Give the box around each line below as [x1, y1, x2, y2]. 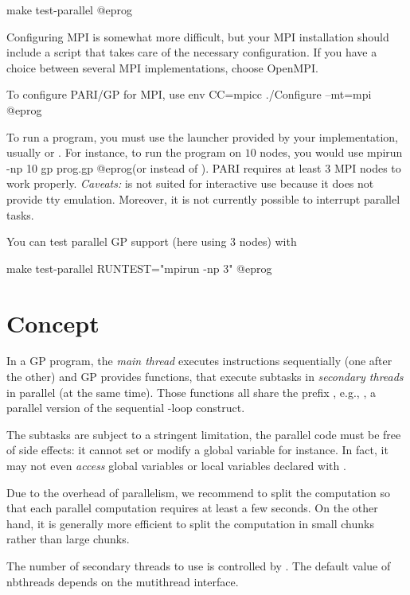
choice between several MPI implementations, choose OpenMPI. [6, 59, 318, 76]
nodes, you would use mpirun [260, 144, 403, 161]
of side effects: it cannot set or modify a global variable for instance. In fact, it [6, 441, 389, 458]
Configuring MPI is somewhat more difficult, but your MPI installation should [6, 28, 389, 45]
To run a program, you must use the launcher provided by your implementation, [6, 128, 398, 145]
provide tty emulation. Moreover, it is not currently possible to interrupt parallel [6, 190, 400, 207]
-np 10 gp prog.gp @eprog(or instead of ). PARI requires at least [6, 159, 322, 176]
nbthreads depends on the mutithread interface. [6, 573, 239, 589]
